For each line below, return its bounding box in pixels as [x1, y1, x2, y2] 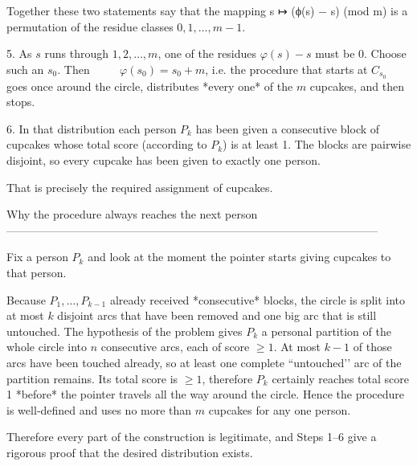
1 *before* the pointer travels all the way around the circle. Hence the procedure [6, 386, 404, 403]
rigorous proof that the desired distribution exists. [6, 444, 253, 460]
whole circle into [6, 338, 87, 355]
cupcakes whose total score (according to [6, 136, 207, 153]
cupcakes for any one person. [208, 401, 351, 418]
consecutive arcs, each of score [100, 338, 250, 355]
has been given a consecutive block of [195, 120, 380, 137]
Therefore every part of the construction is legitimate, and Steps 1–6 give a [6, 428, 377, 445]
